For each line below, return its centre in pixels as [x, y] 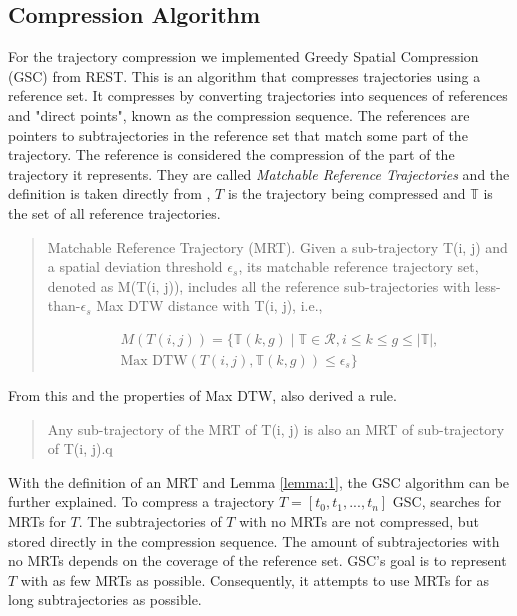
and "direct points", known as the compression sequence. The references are [239, 114]
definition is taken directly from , [109, 193]
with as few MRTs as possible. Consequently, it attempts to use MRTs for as [255, 579]
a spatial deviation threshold [135, 266]
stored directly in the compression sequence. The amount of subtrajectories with [254, 540]
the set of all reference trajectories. [114, 212]
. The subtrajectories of [150, 520]
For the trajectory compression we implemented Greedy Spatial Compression [243, 56]
